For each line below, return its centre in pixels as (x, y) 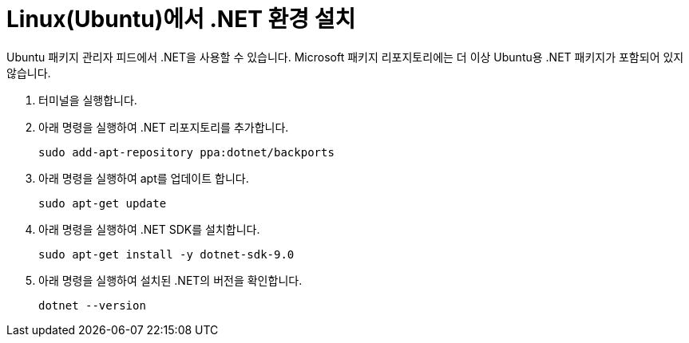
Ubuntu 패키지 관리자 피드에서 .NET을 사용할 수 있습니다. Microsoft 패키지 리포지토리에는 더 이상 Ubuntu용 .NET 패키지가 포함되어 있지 (345, 57)
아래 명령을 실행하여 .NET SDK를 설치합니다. (149, 229)
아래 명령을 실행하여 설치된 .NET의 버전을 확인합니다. (170, 280)
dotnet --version (92, 305)
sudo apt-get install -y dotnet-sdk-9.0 (166, 254)
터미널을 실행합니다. (88, 100)
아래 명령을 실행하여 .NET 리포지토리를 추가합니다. (164, 127)
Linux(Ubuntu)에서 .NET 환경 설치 (181, 19)
